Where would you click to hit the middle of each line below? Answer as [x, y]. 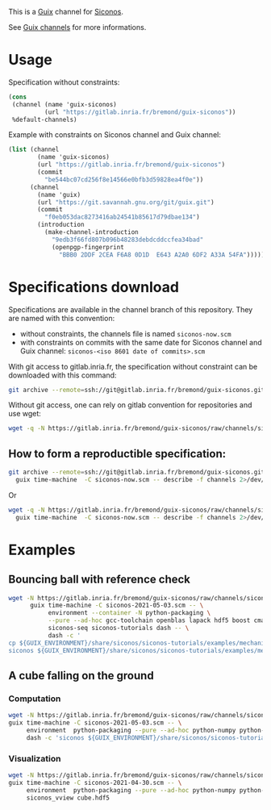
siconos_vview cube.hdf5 [68, 798]
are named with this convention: [62, 318]
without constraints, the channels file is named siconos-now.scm [125, 333]
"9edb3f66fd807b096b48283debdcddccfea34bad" [127, 240]
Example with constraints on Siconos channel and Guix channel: [115, 135]
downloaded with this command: [63, 375]
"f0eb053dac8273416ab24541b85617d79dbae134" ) [122, 217]
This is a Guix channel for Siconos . [66, 12]
